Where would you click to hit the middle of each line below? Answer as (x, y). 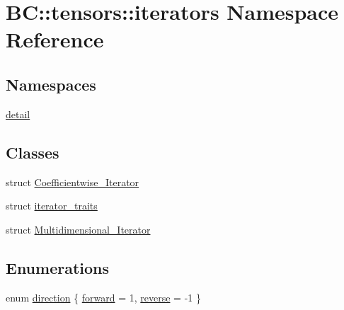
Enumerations (58, 267)
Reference (55, 39)
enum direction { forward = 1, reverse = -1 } (103, 297)
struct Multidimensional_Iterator (78, 229)
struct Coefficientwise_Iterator (73, 182)
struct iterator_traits (52, 206)
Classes (33, 152)
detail (18, 114)
